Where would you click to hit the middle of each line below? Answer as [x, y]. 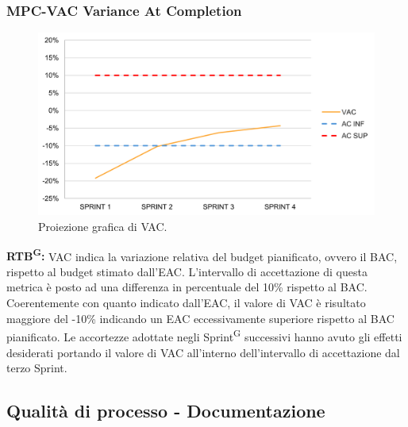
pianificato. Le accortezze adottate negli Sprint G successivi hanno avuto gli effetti [204, 335]
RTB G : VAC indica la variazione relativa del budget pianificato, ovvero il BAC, [202, 255]
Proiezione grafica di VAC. [103, 227]
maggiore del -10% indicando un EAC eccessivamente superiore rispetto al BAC [200, 318]
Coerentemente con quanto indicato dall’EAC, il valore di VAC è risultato [186, 303]
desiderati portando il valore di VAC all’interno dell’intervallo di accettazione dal [203, 352]
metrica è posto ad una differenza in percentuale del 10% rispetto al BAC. [187, 287]
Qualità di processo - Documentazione [166, 411]
